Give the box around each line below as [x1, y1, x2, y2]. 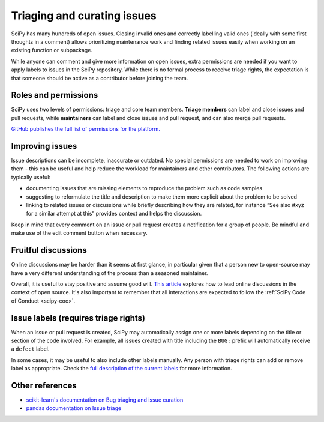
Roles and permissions [11, 90, 98, 100]
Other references [11, 380, 77, 390]
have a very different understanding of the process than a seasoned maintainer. [11, 269, 208, 276]
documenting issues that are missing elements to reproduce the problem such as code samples [26, 185, 263, 192]
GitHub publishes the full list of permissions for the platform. [11, 125, 160, 133]
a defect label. [11, 345, 50, 352]
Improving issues [11, 141, 77, 151]
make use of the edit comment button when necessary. [11, 229, 148, 237]
